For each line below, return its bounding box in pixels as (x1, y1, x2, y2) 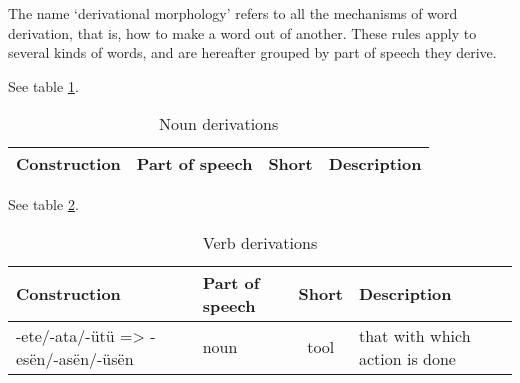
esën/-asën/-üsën (16, 346, 134, 370)
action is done (358, 346, 456, 370)
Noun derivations (159, 112, 279, 136)
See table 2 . (8, 194, 79, 215)
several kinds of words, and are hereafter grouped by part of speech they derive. (8, 42, 497, 63)
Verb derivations (202, 230, 318, 254)
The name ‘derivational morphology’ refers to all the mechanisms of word (8, 3, 458, 23)
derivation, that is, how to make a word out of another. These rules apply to (8, 22, 477, 43)
